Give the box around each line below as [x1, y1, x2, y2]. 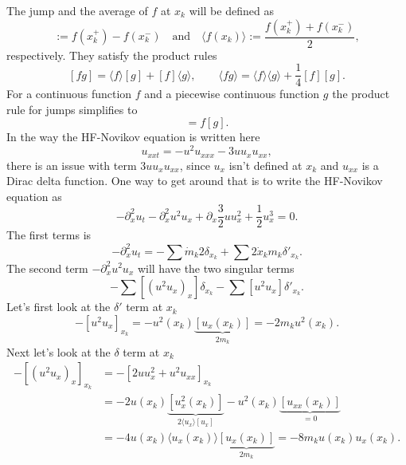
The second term [6, 259, 88, 276]
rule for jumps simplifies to [6, 100, 138, 117]
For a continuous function [6, 85, 132, 102]
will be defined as [189, 2, 274, 18]
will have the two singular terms [137, 259, 295, 276]
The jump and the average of [6, 2, 148, 18]
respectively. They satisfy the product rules [6, 46, 217, 63]
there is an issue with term [6, 156, 137, 173]
